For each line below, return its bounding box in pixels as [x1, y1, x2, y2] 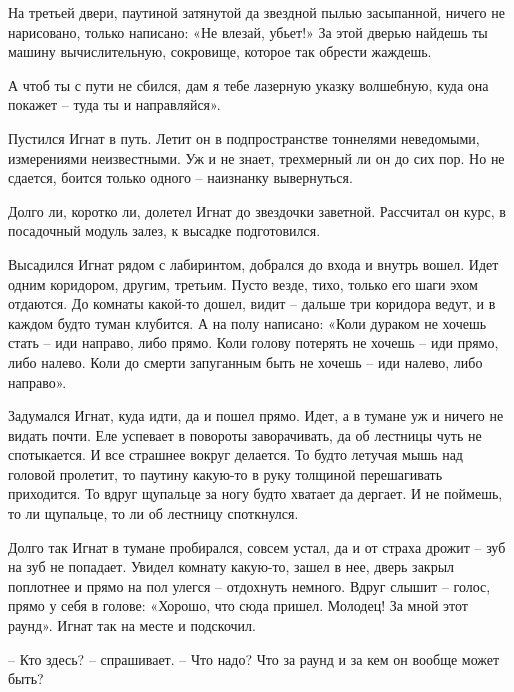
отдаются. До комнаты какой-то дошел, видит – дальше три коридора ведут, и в [8, 293, 496, 314]
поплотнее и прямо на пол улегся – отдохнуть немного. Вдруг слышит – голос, [8, 575, 491, 596]
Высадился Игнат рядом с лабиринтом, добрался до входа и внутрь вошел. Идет [8, 253, 499, 274]
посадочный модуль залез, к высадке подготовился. [8, 220, 321, 241]
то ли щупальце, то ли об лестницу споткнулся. [8, 503, 299, 524]
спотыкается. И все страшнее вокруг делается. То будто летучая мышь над [8, 444, 463, 465]
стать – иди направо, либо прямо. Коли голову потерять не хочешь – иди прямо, [8, 332, 499, 353]
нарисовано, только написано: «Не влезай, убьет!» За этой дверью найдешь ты [8, 21, 488, 42]
